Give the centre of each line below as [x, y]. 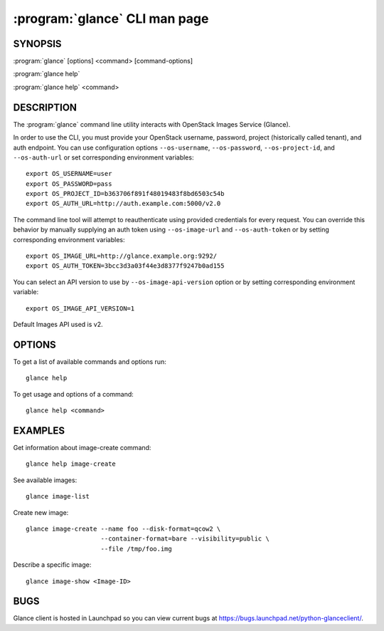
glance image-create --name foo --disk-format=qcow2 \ [123, 528]
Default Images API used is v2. [58, 324]
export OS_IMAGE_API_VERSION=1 [80, 308]
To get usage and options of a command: [74, 394]
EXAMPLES [39, 431]
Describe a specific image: [52, 565]
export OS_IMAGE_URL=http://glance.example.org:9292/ [121, 256]
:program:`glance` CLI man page [111, 19]
